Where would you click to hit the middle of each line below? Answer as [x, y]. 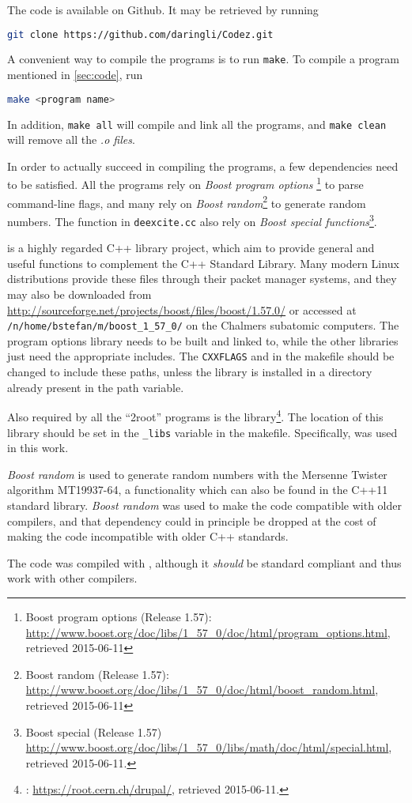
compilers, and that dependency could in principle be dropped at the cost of [192, 520]
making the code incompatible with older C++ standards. [148, 536]
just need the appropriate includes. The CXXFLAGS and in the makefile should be [201, 356]
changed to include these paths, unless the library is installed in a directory [190, 372]
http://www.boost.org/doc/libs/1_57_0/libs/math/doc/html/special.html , [209, 747]
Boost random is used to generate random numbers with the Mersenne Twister [197, 474]
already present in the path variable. [96, 387]
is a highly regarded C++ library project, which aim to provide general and [191, 248]
